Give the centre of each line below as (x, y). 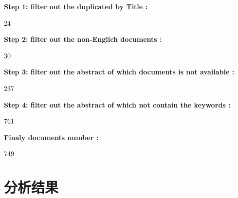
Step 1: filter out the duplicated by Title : (76, 6)
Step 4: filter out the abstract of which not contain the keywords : (117, 104)
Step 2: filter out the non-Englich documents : (83, 39)
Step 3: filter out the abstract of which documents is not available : (119, 72)
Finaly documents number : (51, 137)
